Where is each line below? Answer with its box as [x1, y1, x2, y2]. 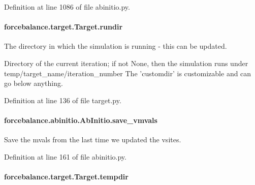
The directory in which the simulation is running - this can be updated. [4, 41, 227, 51]
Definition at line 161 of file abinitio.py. [4, 151, 126, 162]
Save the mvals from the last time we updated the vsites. [4, 134, 181, 145]
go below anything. [4, 78, 63, 88]
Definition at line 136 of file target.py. [4, 95, 121, 105]
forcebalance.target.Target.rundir [4, 21, 123, 32]
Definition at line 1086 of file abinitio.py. [4, 2, 130, 12]
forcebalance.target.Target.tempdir [4, 171, 129, 181]
